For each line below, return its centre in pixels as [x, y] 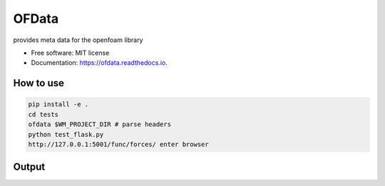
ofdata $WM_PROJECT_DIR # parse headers [99, 124]
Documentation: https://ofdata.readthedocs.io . [99, 63]
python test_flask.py [66, 134]
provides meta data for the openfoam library [78, 40]
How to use [38, 83]
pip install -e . [58, 104]
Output [29, 167]
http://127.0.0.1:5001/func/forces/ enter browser [119, 144]
